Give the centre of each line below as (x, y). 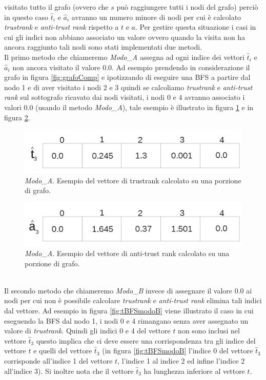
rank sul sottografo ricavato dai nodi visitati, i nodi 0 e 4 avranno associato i (125, 97)
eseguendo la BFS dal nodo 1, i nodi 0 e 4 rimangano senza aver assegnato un (126, 320)
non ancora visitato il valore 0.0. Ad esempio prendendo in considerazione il (131, 67)
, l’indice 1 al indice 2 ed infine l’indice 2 (181, 361)
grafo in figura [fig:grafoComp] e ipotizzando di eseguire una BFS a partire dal (127, 77)
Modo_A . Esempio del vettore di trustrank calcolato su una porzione (133, 180)
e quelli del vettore (63, 351)
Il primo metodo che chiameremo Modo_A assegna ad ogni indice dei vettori (124, 57)
